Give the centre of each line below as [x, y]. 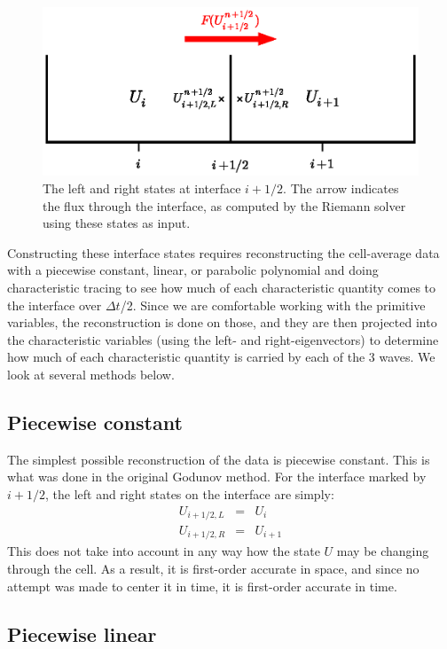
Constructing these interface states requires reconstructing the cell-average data [223, 252]
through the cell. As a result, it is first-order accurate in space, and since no [213, 569]
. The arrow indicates [341, 188]
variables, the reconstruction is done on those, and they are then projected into [222, 322]
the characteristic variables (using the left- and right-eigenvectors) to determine [223, 339]
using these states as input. [117, 223]
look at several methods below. [91, 374]
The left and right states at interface [142, 188]
